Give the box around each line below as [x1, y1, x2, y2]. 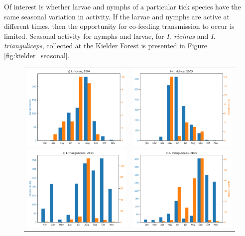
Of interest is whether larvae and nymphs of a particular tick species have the [4, 1, 241, 11]
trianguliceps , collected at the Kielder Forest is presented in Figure [4, 40, 208, 51]
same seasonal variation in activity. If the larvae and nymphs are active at [4, 11, 230, 21]
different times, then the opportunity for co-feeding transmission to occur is [4, 21, 235, 31]
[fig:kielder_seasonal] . [4, 50, 70, 60]
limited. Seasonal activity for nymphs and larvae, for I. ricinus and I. [4, 30, 216, 41]
